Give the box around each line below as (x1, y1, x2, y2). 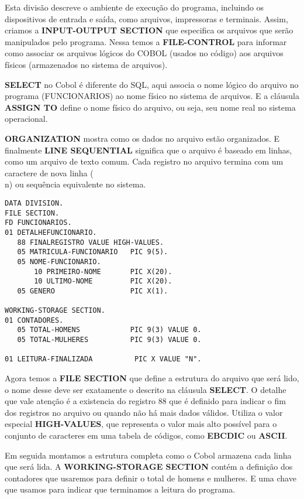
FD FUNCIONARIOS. (5, 218, 72, 227)
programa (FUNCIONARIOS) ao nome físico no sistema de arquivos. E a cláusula (5, 90, 299, 102)
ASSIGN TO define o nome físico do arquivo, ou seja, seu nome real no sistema (5, 101, 296, 113)
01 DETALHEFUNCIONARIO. (5, 228, 97, 237)
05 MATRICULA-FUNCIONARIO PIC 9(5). (17, 248, 168, 257)
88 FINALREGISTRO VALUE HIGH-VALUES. (17, 238, 164, 247)
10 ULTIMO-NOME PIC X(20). (34, 277, 172, 286)
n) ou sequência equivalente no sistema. (5, 178, 146, 190)
